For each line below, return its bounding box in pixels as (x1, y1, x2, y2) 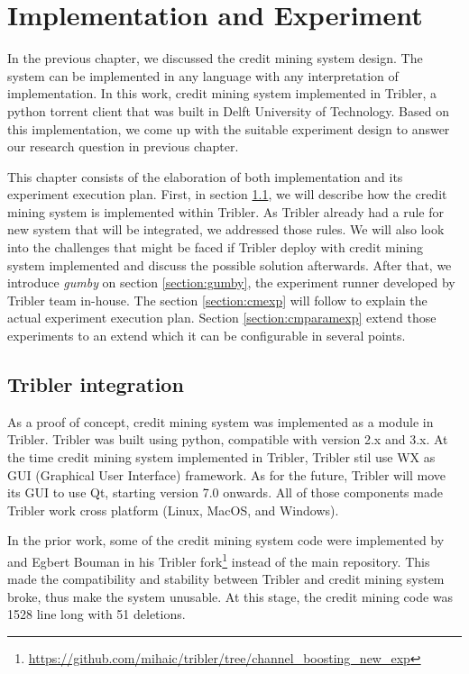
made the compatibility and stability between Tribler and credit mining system (7, 569, 445, 588)
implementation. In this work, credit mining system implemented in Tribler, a (7, 84, 437, 103)
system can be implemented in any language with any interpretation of (7, 66, 399, 85)
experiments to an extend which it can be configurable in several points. (7, 326, 406, 345)
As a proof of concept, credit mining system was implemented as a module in (7, 412, 434, 431)
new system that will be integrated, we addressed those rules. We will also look (7, 220, 445, 239)
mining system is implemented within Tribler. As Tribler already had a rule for (7, 202, 444, 221)
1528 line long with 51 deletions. (7, 605, 186, 624)
